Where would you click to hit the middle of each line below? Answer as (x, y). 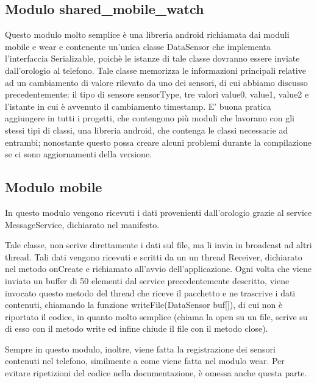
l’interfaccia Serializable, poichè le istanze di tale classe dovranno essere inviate (152, 58)
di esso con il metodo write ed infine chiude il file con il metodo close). (137, 328)
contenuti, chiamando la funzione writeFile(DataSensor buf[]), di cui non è (144, 305)
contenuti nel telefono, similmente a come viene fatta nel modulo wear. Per (145, 361)
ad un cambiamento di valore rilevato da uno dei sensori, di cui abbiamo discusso (156, 82)
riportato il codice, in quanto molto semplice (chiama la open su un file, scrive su (156, 316)
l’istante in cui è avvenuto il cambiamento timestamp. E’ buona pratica (138, 106)
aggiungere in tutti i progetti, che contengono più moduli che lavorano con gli (150, 118)
